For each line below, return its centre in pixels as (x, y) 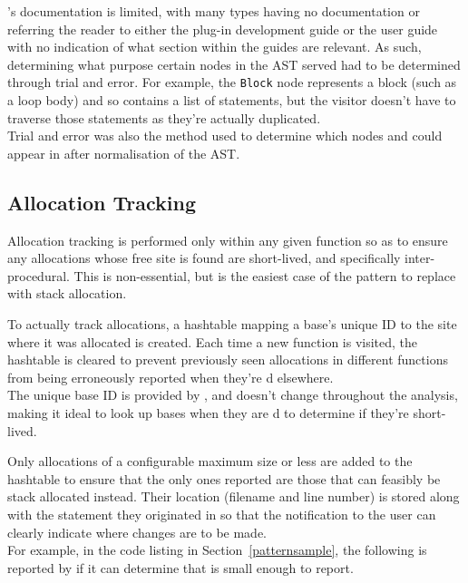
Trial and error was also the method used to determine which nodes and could (225, 136)
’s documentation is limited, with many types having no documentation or (214, 11)
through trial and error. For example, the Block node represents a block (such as (232, 82)
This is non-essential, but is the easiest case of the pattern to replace (265, 275)
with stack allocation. (67, 293)
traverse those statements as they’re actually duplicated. (164, 117)
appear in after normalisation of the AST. (124, 153)
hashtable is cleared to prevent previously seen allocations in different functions (228, 360)
